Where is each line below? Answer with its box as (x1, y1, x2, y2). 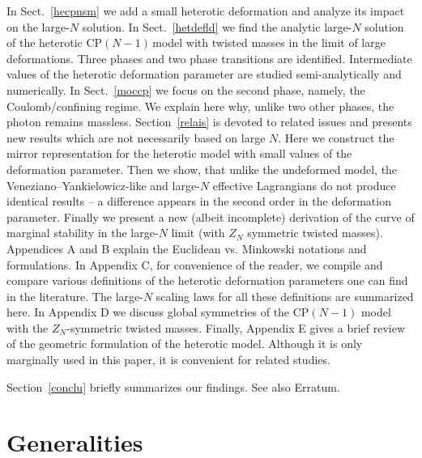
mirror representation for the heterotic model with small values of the (6, 145, 352, 162)
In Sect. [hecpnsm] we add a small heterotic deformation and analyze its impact (6, 2, 405, 19)
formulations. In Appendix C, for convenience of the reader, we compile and (6, 256, 383, 273)
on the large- (6, 18, 70, 35)
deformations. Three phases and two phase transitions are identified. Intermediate (6, 49, 412, 66)
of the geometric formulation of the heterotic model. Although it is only (6, 335, 363, 352)
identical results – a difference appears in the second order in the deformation (6, 193, 391, 210)
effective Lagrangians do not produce (212, 176, 396, 193)
